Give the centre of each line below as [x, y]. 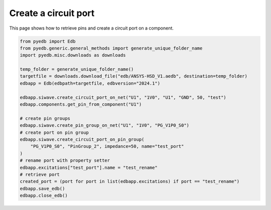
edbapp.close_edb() [44, 196]
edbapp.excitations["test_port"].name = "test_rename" [89, 167]
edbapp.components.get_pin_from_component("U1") [81, 104]
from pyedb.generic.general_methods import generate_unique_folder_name [111, 48]
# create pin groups [45, 118]
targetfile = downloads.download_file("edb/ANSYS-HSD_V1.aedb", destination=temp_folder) [134, 76]
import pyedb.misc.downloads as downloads [73, 55]
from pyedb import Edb [48, 41]
